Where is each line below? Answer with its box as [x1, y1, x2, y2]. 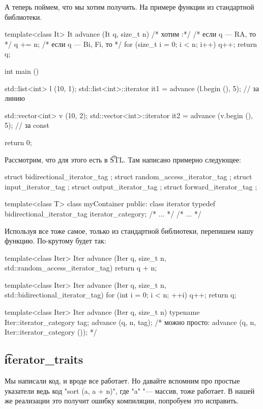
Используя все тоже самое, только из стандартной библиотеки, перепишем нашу [5, 225, 254, 236]
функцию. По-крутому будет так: [5, 235, 106, 246]
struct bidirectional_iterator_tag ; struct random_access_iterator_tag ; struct [5, 171, 252, 182]
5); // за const [5, 120, 50, 130]
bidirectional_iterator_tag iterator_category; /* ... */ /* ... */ [5, 208, 201, 219]
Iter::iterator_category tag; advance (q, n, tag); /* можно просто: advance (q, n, [5, 316, 256, 327]
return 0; [5, 137, 32, 147]
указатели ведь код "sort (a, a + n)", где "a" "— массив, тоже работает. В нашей [5, 385, 255, 396]
